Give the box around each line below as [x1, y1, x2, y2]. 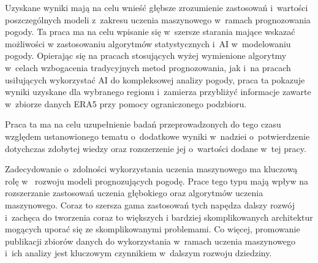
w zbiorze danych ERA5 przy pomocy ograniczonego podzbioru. [5, 97, 247, 110]
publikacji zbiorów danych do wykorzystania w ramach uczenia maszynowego [5, 234, 295, 247]
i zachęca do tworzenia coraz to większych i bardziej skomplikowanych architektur [5, 210, 313, 223]
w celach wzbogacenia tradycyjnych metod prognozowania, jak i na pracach [5, 61, 291, 74]
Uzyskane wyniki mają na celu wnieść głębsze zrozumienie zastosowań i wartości [5, 1, 308, 13]
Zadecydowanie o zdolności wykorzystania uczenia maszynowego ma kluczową [5, 162, 298, 175]
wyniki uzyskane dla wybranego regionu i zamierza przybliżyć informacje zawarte [5, 85, 311, 98]
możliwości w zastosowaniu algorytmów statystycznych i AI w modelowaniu [5, 37, 291, 50]
